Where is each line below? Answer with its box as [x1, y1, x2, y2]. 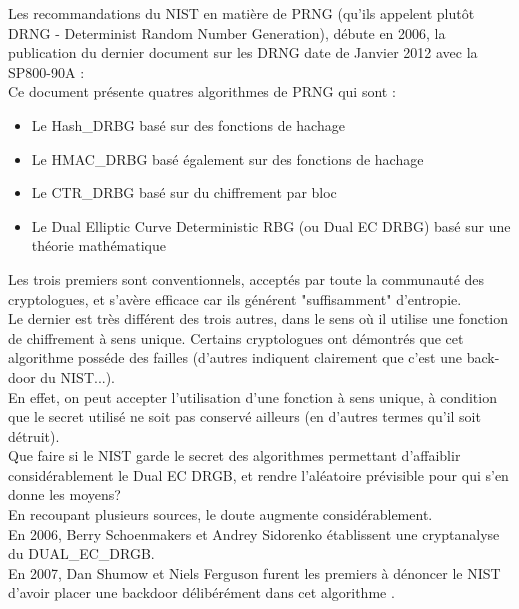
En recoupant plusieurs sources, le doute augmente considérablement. [8, 504, 433, 525]
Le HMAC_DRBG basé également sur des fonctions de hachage [31, 148, 424, 169]
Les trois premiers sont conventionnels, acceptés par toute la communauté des [8, 268, 485, 289]
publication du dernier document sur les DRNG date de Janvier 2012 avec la [8, 42, 478, 63]
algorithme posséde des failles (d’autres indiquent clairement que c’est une [8, 347, 463, 368]
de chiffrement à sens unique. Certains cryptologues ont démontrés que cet [8, 327, 464, 348]
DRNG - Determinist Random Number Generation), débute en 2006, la [8, 22, 446, 43]
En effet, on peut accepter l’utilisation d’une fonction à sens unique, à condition [8, 386, 497, 407]
